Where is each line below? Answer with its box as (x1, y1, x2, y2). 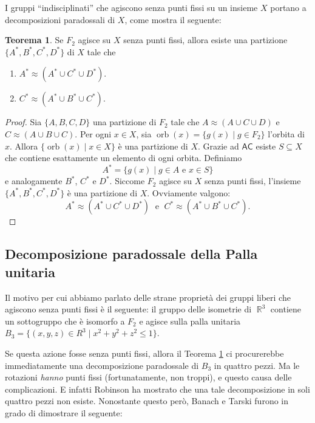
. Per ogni (75, 127, 112, 140)
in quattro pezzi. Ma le (214, 359, 300, 371)
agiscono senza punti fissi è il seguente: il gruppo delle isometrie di (5, 303, 252, 315)
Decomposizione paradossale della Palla (5, 244, 258, 263)
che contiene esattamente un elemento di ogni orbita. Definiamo (5, 151, 242, 164)
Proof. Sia (5, 115, 42, 128)
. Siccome (109, 174, 145, 187)
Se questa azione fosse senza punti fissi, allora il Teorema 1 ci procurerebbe (5, 347, 284, 359)
